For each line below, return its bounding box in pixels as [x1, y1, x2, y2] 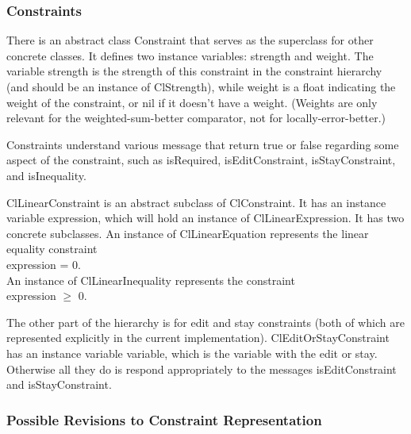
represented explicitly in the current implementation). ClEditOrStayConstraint [6, 329, 390, 346]
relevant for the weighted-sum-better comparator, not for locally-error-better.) [6, 109, 386, 126]
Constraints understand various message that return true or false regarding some [6, 136, 399, 152]
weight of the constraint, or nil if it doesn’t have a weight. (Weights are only [6, 94, 378, 110]
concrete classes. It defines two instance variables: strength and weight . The [6, 47, 374, 63]
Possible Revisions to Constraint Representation [6, 409, 322, 429]
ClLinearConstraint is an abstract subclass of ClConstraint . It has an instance [6, 194, 386, 210]
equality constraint [6, 240, 98, 257]
